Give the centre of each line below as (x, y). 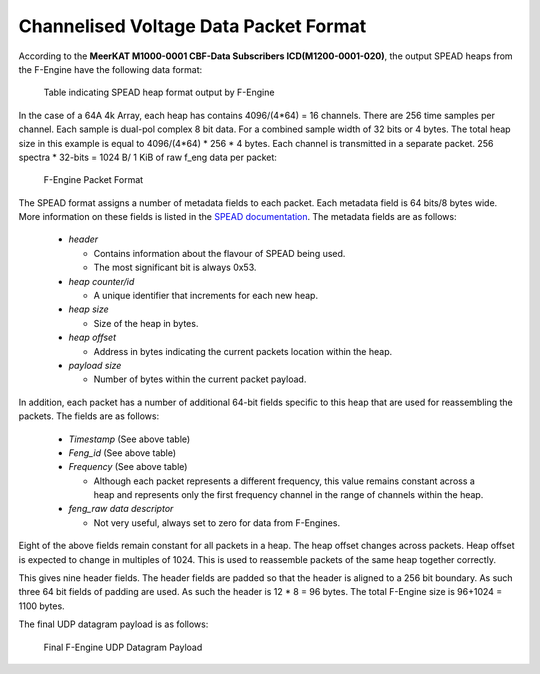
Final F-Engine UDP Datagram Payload (123, 647)
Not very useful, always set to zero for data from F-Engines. (216, 522)
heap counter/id (101, 281)
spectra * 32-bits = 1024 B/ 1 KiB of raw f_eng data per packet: (147, 157)
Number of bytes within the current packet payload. (200, 379)
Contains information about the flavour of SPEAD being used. (219, 253)
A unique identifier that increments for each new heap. (206, 296)
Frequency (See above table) (128, 467)
